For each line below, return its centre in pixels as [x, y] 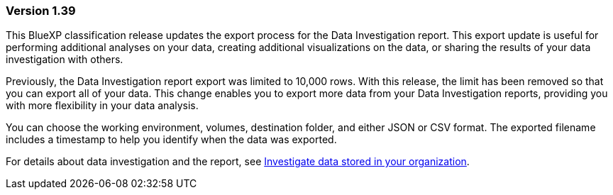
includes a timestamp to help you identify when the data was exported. [171, 140]
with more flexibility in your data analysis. [102, 106]
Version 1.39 [41, 11]
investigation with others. [65, 60]
